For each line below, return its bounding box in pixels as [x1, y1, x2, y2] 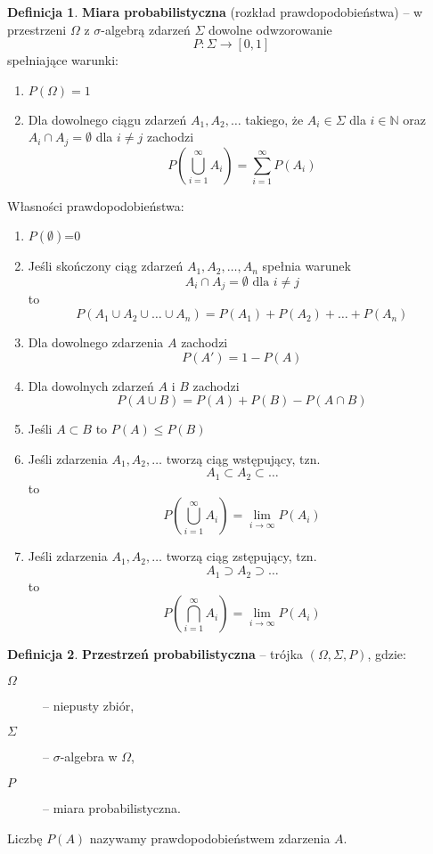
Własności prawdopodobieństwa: [7, 196, 184, 215]
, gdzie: [367, 645, 406, 663]
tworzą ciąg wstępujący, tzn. [166, 449, 321, 468]
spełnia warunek [262, 256, 351, 275]
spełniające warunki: [7, 51, 119, 69]
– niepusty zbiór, [43, 695, 135, 714]
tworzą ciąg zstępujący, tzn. [166, 547, 317, 565]
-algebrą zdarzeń [101, 20, 191, 38]
